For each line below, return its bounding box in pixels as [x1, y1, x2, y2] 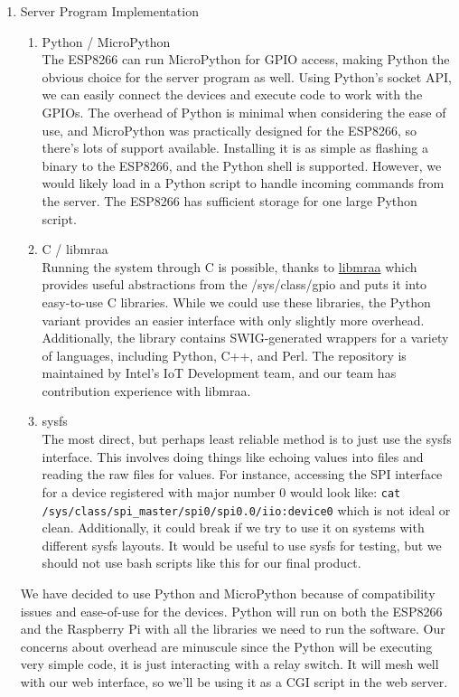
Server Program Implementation [20, 2, 199, 20]
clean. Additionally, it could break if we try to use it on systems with [42, 518, 425, 537]
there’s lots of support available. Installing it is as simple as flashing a [42, 138, 428, 157]
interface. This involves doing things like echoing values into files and [42, 447, 424, 466]
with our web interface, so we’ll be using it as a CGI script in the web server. [20, 672, 448, 691]
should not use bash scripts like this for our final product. [42, 553, 361, 572]
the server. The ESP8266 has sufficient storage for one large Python [42, 191, 417, 210]
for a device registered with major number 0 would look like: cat [42, 482, 401, 501]
